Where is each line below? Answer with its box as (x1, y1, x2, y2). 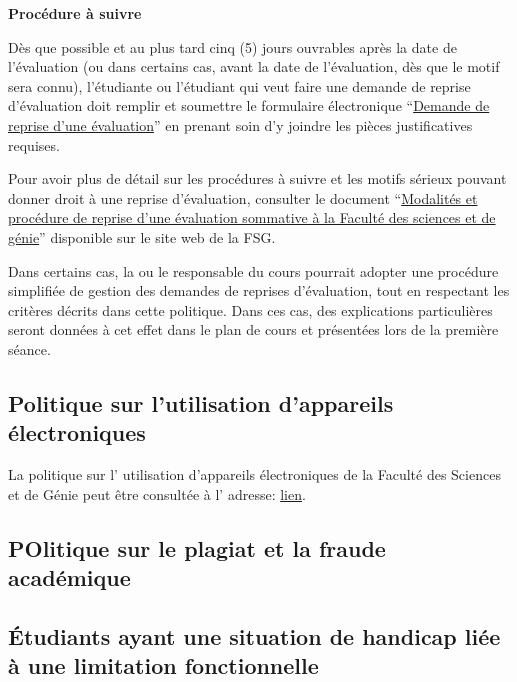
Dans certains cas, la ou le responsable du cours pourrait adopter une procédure (8, 260, 499, 281)
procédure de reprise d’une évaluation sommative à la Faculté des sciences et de (8, 207, 496, 228)
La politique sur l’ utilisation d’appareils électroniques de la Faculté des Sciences (8, 464, 501, 485)
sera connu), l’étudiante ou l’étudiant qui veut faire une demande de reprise (8, 75, 471, 96)
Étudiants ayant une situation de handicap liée (8, 620, 501, 651)
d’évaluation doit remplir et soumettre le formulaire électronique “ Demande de (8, 95, 490, 116)
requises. (8, 134, 60, 155)
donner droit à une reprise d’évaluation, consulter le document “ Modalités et (8, 187, 478, 208)
